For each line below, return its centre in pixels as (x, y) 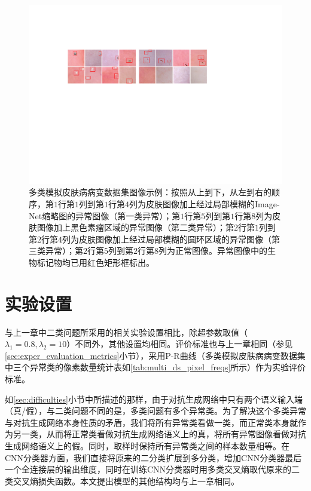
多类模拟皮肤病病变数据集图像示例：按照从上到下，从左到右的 (150, 192)
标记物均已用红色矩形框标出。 (95, 262)
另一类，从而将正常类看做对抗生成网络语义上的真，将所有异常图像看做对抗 (159, 434)
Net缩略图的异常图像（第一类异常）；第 (105, 215)
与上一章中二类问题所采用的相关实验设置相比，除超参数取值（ (126, 332)
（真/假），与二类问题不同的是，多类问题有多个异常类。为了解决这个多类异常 (155, 411)
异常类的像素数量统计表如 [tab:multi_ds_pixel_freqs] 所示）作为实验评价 (168, 367)
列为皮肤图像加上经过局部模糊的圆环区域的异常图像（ (167, 239)
